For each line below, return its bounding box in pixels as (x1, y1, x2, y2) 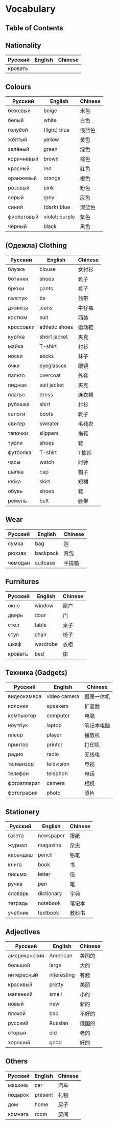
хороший (8, 1039, 31, 1046)
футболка (8, 449, 32, 456)
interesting (49, 971, 75, 978)
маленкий (8, 991, 33, 998)
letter (37, 871, 51, 878)
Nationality (5, 41, 41, 49)
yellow (43, 136, 59, 143)
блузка (8, 266, 25, 273)
